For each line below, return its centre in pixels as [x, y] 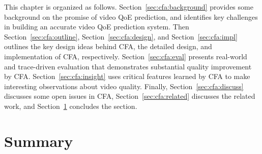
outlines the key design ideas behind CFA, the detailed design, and [108, 46]
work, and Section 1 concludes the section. [71, 106]
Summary [39, 141]
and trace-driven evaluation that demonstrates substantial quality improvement [128, 66]
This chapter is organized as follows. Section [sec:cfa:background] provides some [129, 7]
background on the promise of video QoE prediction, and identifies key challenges [131, 16]
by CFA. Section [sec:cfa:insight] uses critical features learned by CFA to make [127, 76]
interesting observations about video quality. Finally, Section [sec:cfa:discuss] [124, 86]
